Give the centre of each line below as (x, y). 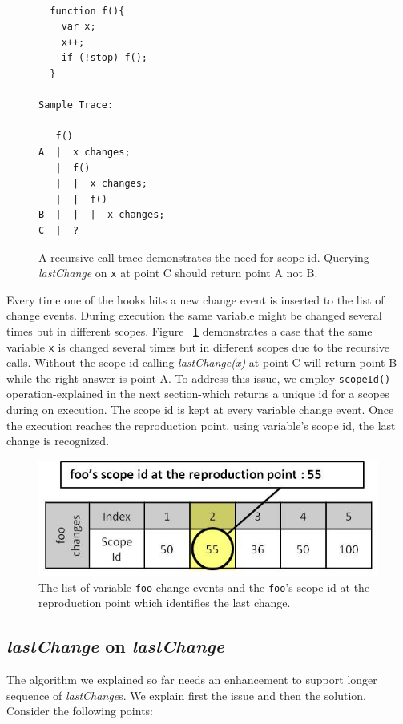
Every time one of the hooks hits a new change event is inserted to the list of (195, 299)
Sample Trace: (76, 105)
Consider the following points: (80, 711)
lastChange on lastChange (115, 646)
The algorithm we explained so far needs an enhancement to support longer (192, 680)
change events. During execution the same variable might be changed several (194, 315)
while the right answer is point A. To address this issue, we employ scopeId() (199, 378)
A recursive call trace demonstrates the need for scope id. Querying (204, 257)
